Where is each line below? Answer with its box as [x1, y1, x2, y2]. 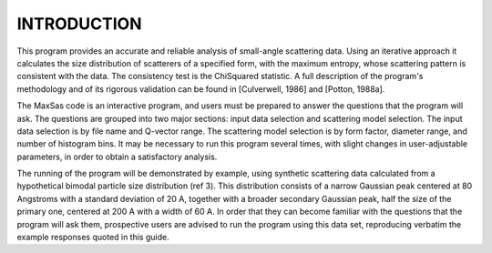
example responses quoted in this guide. [16, 232, 169, 243]
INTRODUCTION [16, 14, 142, 34]
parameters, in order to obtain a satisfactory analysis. [16, 151, 218, 162]
